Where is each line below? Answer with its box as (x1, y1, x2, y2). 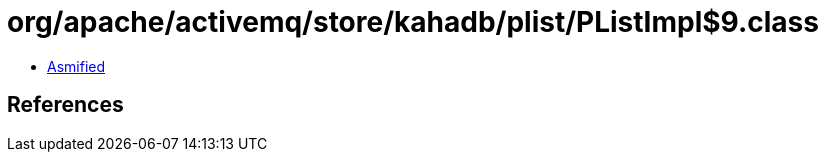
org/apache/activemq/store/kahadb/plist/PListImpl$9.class (7, 5, 819, 39)
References (7, 92, 124, 118)
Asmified (47, 57, 106, 75)
